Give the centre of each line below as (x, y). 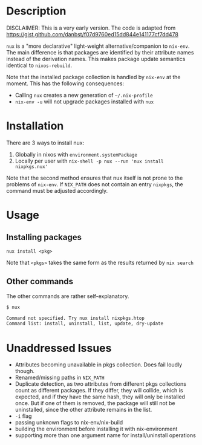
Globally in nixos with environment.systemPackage (76, 154)
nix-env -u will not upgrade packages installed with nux (84, 102)
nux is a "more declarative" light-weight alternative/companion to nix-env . (98, 46)
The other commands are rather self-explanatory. (68, 296)
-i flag (23, 416)
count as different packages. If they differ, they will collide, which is (99, 391)
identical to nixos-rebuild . (39, 65)
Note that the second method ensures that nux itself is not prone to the (95, 178)
